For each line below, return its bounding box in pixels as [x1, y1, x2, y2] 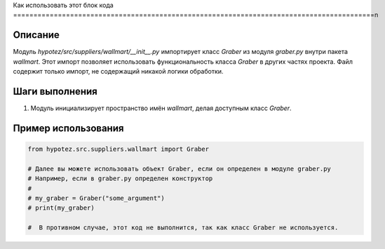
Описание [13, 29, 60, 41]
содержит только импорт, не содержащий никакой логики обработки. [13, 67, 224, 76]
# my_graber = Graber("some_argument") [27, 194, 165, 202]
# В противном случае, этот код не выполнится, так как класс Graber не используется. [27, 224, 339, 231]
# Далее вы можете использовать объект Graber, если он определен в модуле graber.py [27, 165, 331, 173]
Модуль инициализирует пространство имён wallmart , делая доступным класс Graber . [30, 104, 292, 112]
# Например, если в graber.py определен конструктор [27, 175, 213, 182]
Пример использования [13, 122, 124, 134]
